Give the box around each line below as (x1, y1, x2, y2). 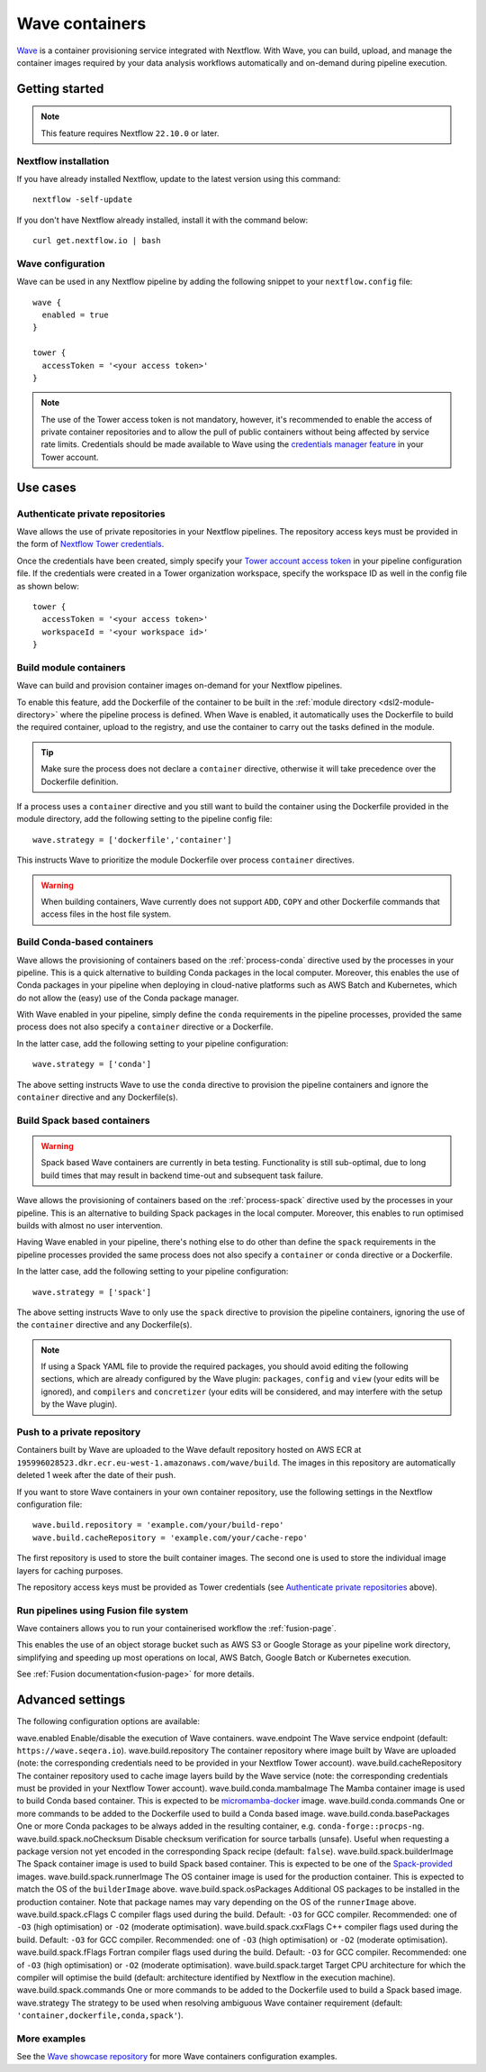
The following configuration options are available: (16, 1716, 201, 1727)
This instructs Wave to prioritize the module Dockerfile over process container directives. (16, 854, 355, 865)
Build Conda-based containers (16, 936, 154, 948)
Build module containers (16, 661, 126, 673)
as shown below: (16, 580, 80, 591)
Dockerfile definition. (40, 776, 119, 787)
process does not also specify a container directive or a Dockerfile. (16, 1021, 274, 1032)
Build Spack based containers (16, 1114, 150, 1127)
